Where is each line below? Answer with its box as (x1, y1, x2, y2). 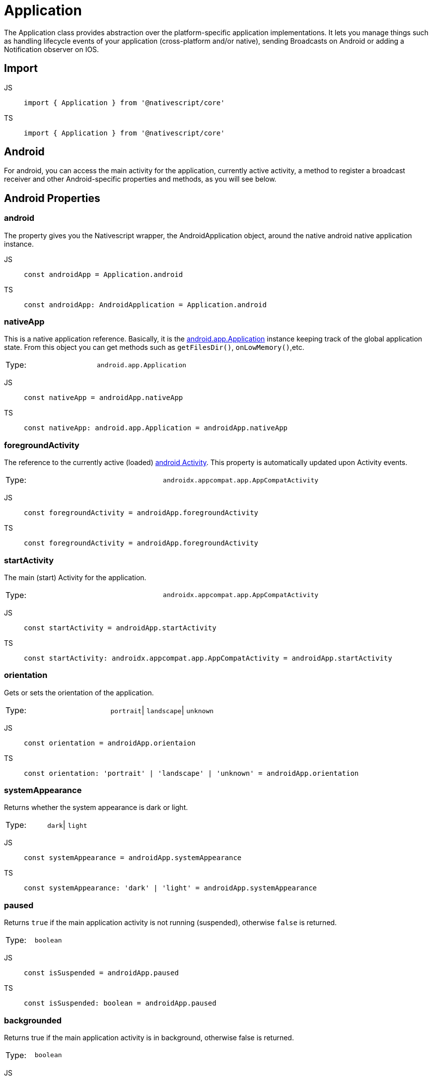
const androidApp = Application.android (24, 270, 183, 278)
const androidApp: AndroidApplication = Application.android (24, 300, 267, 309)
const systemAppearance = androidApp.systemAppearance (24, 854, 242, 862)
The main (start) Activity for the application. (4, 573, 146, 582)
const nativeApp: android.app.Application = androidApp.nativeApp (24, 424, 288, 432)
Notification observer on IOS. (4, 45, 99, 54)
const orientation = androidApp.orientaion (24, 739, 196, 747)
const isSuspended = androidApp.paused (24, 969, 179, 977)
